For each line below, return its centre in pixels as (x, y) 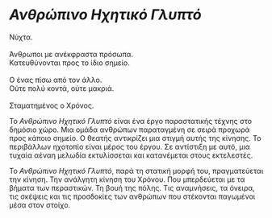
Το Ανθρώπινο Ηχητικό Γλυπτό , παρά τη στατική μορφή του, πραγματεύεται (136, 171)
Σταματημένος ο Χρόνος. (52, 105)
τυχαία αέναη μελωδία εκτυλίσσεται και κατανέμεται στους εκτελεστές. (131, 155)
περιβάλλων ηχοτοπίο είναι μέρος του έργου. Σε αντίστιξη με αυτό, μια (130, 146)
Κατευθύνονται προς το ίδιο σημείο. (69, 63)
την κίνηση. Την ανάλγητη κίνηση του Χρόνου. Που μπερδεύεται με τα (127, 179)
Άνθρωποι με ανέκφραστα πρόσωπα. (71, 54)
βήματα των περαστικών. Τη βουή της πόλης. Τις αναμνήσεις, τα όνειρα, (132, 187)
